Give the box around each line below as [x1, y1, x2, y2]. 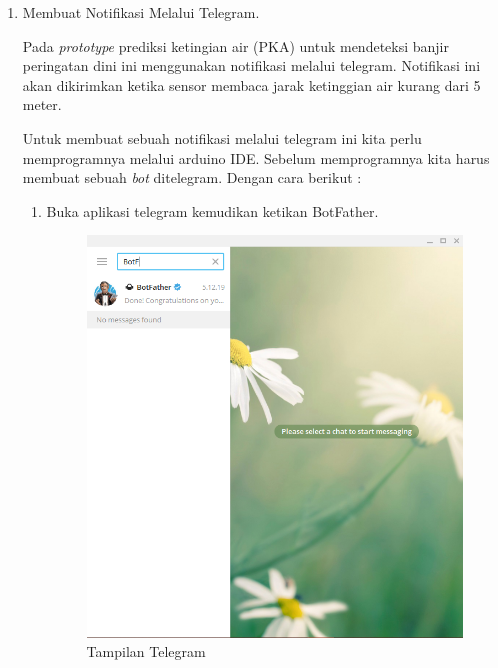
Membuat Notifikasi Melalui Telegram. [22, 2, 260, 22]
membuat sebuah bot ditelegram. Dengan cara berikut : [22, 167, 362, 188]
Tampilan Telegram [86, 641, 206, 662]
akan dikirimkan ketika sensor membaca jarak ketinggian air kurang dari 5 [22, 74, 481, 95]
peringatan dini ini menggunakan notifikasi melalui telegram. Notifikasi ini [22, 55, 481, 76]
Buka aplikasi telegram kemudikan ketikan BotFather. [46, 200, 379, 221]
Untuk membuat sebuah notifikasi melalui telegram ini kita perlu [22, 127, 422, 148]
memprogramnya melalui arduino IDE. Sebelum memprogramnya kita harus [22, 147, 490, 168]
